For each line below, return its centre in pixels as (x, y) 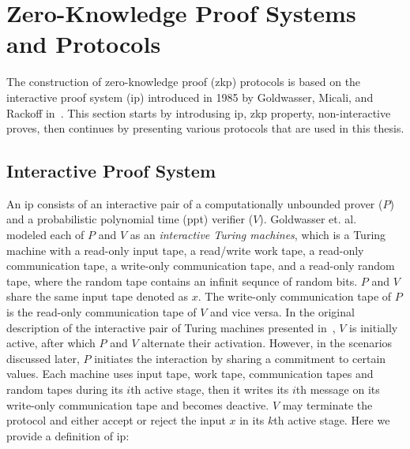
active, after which (51, 343)
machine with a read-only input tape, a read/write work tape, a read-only (185, 250)
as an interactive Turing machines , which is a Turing (258, 235)
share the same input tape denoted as (98, 296)
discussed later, (43, 358)
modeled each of (45, 235)
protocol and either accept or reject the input (116, 420)
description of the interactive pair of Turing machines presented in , (171, 327)
